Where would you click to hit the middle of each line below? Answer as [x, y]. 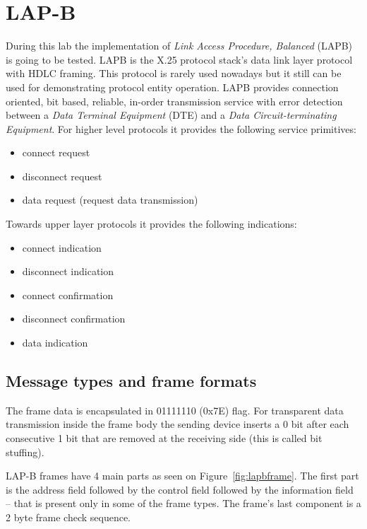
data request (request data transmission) [110, 200]
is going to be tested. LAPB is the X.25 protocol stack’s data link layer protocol [179, 59]
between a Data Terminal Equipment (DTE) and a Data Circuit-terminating [171, 115]
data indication [55, 343]
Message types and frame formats [131, 381]
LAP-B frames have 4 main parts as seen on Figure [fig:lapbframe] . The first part [182, 476]
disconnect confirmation [74, 319]
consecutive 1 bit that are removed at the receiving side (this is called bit [164, 438]
